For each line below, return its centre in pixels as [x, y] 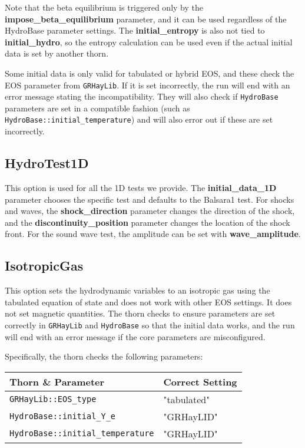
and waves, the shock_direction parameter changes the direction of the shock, [150, 211]
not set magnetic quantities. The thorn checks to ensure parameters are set [140, 313]
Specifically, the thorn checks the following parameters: [104, 356]
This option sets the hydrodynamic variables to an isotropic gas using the [137, 290]
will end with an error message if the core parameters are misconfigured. [135, 336]
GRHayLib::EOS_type [53, 399]
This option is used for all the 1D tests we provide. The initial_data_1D [141, 187]
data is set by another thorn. [57, 53]
